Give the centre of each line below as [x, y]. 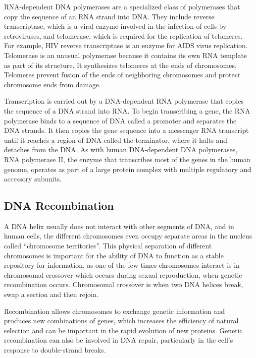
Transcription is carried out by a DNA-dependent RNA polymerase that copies [124, 101]
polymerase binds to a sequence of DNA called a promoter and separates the [120, 120]
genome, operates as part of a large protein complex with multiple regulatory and [128, 169]
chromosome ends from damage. [52, 84]
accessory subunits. [33, 179]
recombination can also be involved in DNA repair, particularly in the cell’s [119, 340]
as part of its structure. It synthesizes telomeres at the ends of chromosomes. [120, 65]
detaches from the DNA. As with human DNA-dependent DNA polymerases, [121, 149]
